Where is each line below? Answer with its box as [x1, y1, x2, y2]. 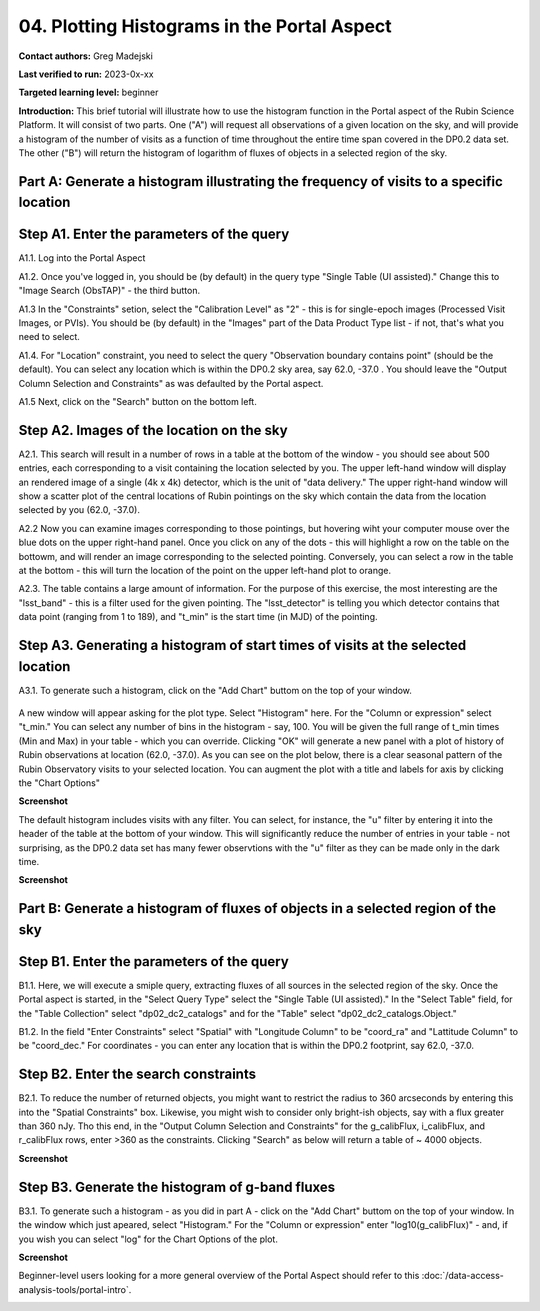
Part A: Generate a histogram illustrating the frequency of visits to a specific [18, 173, 504, 190]
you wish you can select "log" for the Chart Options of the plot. [18, 1233, 279, 1245]
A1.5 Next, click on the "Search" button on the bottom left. [18, 395, 257, 407]
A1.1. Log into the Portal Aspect [18, 252, 146, 264]
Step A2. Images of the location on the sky [18, 421, 289, 439]
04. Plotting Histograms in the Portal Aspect [18, 15, 392, 37]
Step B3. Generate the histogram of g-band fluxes [18, 1178, 336, 1195]
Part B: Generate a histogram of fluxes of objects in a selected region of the [18, 900, 497, 917]
